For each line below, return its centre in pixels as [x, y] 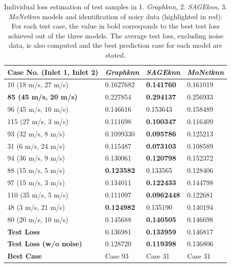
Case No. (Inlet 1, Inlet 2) [53, 72]
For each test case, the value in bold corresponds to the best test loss [116, 26]
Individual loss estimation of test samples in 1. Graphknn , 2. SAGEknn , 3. [115, 6]
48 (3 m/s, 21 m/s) [36, 207]
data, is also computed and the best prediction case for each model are [116, 45]
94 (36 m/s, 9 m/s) [36, 158]
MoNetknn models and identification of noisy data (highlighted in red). [115, 16]
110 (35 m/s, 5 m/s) [38, 195]
